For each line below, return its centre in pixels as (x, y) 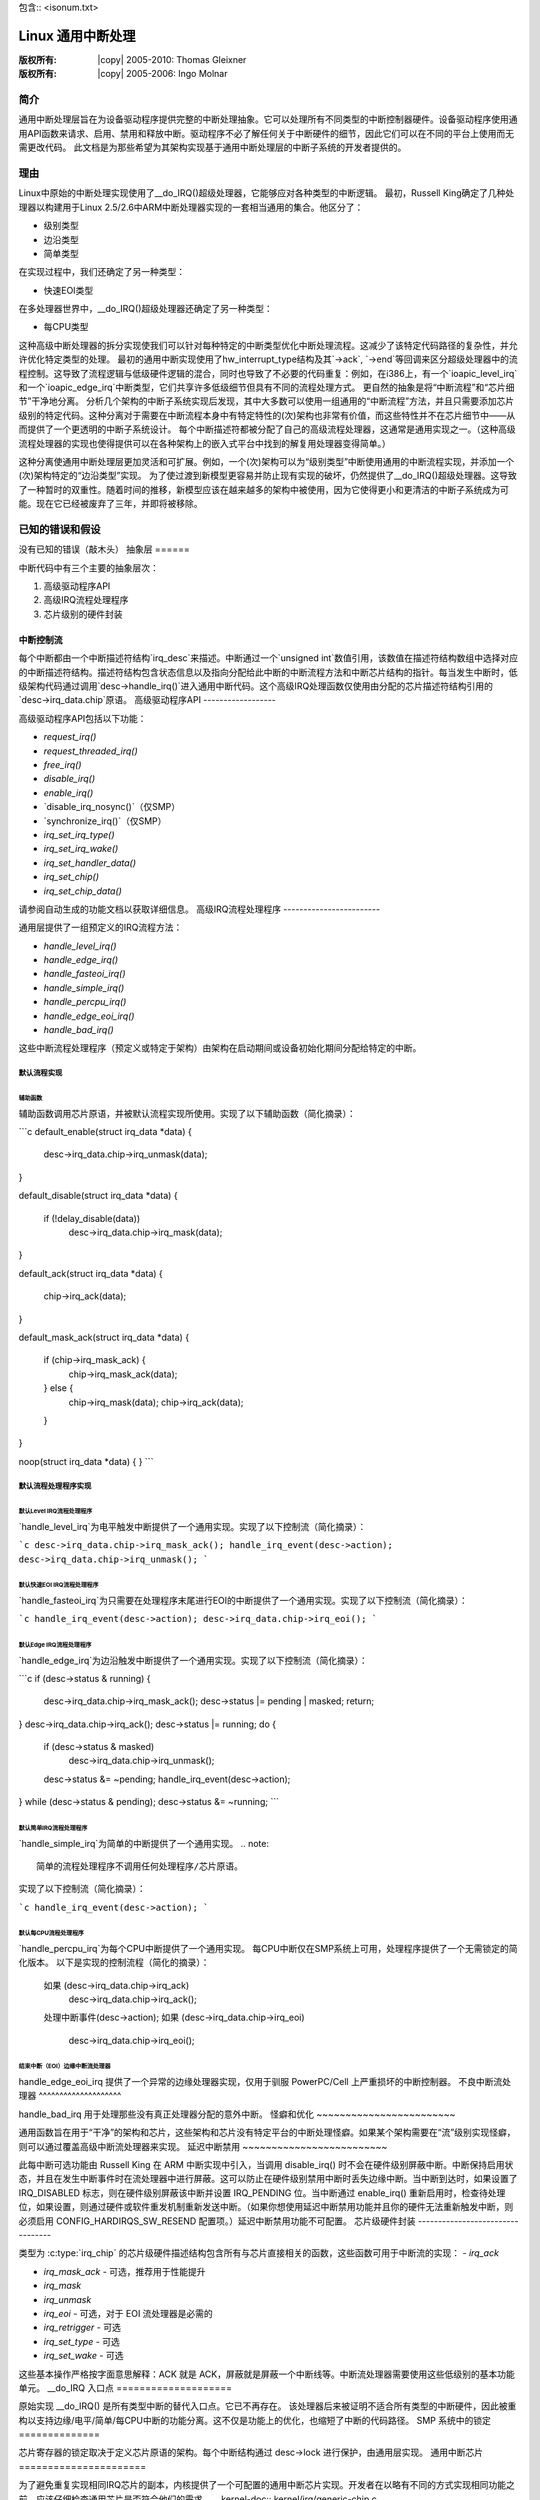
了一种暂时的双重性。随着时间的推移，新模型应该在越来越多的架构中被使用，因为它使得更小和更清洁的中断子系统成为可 (263, 489)
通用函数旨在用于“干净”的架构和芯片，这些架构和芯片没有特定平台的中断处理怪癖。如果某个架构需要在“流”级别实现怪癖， (267, 2132)
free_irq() (62, 764)
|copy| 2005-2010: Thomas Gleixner (172, 59)
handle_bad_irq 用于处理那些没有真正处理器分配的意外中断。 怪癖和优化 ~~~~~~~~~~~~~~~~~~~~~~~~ (237, 2114)
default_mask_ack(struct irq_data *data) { (104, 1337)
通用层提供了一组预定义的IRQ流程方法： (100, 927)
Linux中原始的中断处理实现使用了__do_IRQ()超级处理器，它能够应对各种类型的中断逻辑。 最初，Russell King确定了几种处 (266, 193)
